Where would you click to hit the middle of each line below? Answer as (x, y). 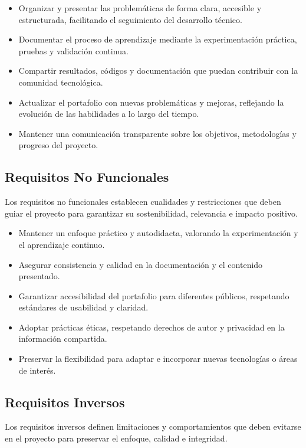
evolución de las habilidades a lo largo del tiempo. (109, 114)
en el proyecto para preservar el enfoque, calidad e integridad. (116, 438)
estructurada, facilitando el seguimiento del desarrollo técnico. (130, 19)
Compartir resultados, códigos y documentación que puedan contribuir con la (158, 71)
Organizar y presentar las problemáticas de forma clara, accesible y (140, 8)
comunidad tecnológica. (61, 82)
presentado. (39, 276)
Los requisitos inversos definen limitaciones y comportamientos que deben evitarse (153, 426)
